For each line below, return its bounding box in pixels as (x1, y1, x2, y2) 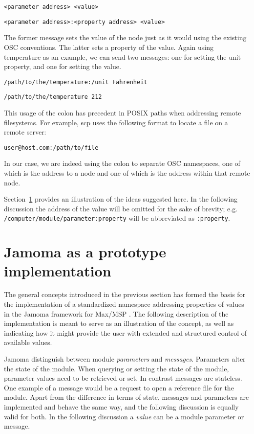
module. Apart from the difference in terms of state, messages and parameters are (4, 392, 249, 402)
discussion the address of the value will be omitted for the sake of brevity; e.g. (4, 203, 238, 213)
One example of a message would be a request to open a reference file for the (4, 382, 234, 392)
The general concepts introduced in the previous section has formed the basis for (4, 289, 246, 299)
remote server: (4, 127, 46, 137)
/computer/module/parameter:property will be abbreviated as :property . (4, 213, 230, 223)
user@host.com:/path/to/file (4, 144, 99, 151)
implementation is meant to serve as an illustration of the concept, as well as (4, 318, 234, 328)
